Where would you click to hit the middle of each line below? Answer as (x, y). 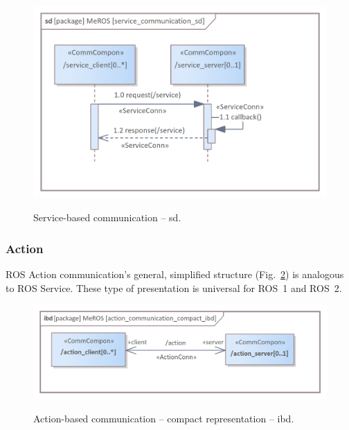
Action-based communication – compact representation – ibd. (164, 419)
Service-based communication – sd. (107, 217)
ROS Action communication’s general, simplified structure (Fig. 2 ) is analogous (175, 274)
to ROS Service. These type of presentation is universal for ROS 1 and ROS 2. (174, 287)
